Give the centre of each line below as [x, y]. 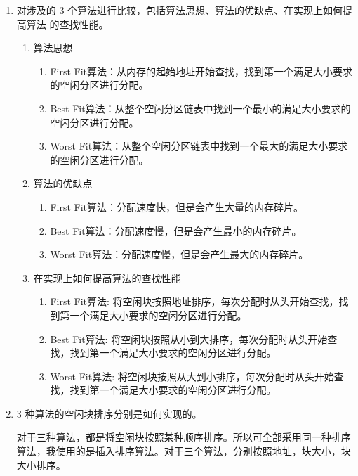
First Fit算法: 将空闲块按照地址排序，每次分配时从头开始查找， [194, 301]
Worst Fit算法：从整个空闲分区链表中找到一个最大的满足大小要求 [199, 146]
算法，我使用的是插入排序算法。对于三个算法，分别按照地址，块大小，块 [184, 451]
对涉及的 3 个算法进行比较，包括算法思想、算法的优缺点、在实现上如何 [180, 10]
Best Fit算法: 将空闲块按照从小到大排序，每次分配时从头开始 [189, 339]
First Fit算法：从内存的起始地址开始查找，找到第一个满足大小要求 [201, 71]
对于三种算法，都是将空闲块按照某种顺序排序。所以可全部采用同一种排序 [184, 437]
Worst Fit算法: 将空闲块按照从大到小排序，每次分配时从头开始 [192, 376]
